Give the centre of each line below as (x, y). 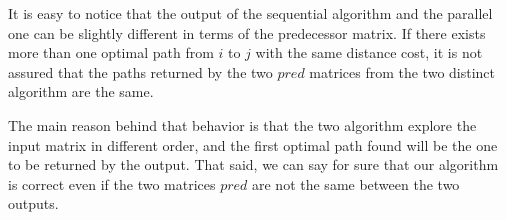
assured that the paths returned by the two (140, 71)
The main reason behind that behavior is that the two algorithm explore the (242, 124)
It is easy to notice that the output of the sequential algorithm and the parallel (250, 13)
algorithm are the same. (81, 91)
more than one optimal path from (111, 52)
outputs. (33, 203)
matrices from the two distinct (402, 71)
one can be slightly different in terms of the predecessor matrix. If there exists (247, 32)
